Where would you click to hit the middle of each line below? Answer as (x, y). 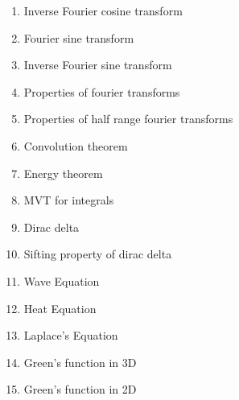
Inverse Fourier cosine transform (103, 10)
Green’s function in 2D (80, 389)
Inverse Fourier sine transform (98, 65)
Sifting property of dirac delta (98, 254)
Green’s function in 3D (80, 362)
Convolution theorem (76, 145)
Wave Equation (62, 280)
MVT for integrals (69, 200)
